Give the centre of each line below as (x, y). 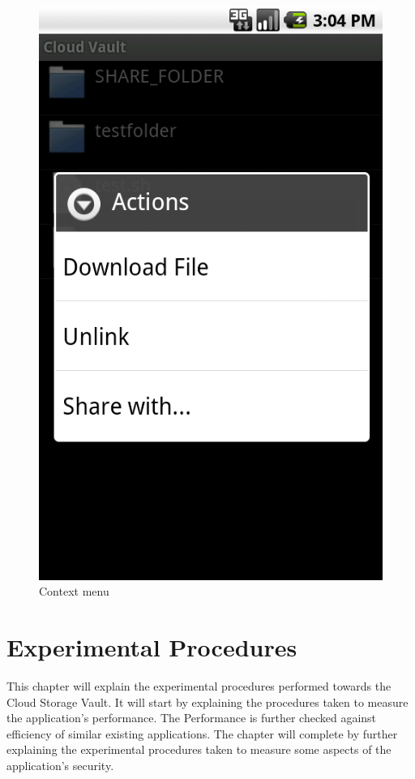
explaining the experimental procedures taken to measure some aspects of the (199, 749)
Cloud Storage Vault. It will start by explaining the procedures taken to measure (207, 702)
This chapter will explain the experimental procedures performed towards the (199, 685)
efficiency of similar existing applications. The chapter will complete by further (202, 733)
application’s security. (60, 765)
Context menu (74, 591)
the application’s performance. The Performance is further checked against (192, 718)
